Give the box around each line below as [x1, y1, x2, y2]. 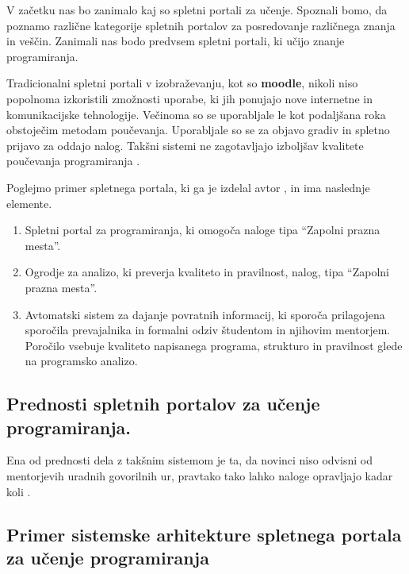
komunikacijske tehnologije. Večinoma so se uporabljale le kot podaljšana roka [6, 106, 386, 122]
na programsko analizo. [25, 352, 138, 369]
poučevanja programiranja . [6, 152, 140, 169]
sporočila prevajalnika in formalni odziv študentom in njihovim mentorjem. [25, 322, 391, 338]
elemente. [6, 195, 52, 211]
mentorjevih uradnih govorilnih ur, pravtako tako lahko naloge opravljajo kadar [6, 468, 393, 484]
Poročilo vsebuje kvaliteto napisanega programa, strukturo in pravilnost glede [25, 337, 403, 353]
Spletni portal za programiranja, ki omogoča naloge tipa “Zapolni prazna [25, 222, 380, 238]
